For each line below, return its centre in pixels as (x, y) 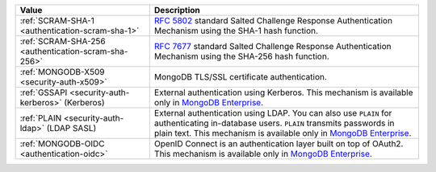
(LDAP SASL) (71, 128)
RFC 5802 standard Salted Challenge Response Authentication (273, 20)
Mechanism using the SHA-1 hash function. (236, 31)
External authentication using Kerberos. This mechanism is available (283, 92)
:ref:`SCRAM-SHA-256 (63, 41)
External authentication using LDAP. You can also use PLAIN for (273, 113)
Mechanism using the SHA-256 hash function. (242, 56)
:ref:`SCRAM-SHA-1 (57, 20)
